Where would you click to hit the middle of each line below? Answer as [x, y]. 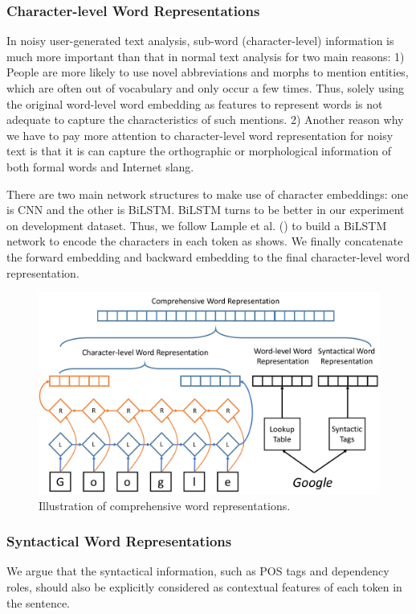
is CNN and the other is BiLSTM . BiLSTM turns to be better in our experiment [206, 210]
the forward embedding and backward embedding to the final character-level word [208, 256]
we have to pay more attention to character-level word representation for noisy [200, 135]
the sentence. [39, 602]
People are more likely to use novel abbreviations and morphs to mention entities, [208, 72]
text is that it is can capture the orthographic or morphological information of [199, 151]
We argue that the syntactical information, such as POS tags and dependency [198, 571]
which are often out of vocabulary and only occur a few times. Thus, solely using [206, 88]
